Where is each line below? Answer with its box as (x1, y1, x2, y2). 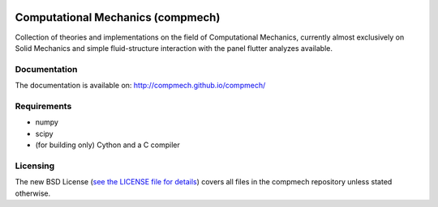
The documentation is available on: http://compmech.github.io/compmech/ (15, 81, 266, 91)
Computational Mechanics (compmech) (15, 11, 221, 24)
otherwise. (15, 188, 51, 198)
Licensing (15, 160, 55, 171)
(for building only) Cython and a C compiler (35, 140, 180, 150)
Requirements (15, 100, 72, 112)
